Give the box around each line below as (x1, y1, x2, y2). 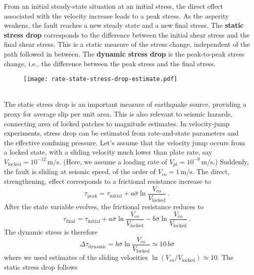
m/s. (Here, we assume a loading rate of (47, 156, 167, 166)
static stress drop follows (4, 261, 78, 272)
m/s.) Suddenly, (201, 156, 249, 166)
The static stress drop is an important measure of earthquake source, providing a (4, 99, 247, 109)
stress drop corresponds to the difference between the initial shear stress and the (4, 29, 250, 39)
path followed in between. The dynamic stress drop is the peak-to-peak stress (4, 48, 245, 59)
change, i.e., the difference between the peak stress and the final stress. (4, 58, 216, 68)
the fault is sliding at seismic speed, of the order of (4, 166, 156, 177)
